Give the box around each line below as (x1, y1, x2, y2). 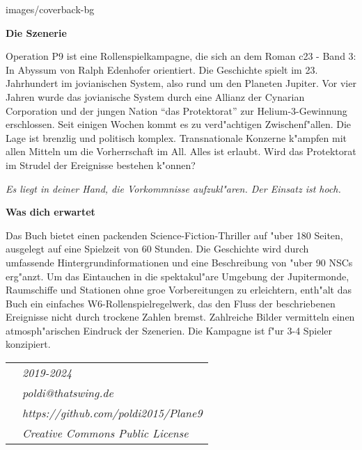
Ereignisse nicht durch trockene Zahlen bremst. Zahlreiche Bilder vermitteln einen (6, 310, 355, 324)
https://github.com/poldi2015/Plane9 (22, 405, 203, 421)
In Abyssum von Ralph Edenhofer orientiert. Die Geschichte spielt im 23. (6, 62, 318, 77)
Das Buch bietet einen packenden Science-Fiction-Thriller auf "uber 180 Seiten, (6, 227, 343, 242)
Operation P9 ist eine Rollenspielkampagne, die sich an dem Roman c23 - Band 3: (6, 49, 356, 63)
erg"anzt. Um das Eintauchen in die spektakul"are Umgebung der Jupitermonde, (6, 268, 349, 283)
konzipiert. (6, 337, 51, 351)
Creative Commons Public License (22, 425, 189, 442)
